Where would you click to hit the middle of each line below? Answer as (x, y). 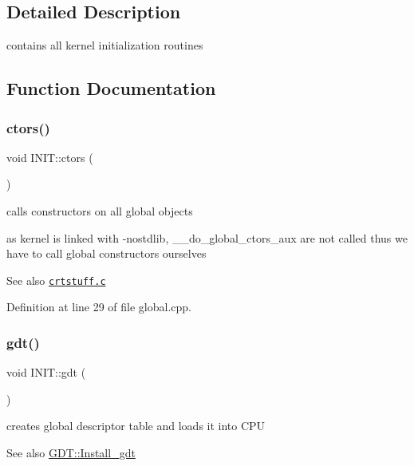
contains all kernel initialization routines (105, 45)
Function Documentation (111, 88)
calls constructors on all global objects (100, 210)
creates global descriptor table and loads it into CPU (136, 426)
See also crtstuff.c (56, 280)
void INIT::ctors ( (50, 157)
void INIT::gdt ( (46, 372)
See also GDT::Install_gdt (71, 453)
